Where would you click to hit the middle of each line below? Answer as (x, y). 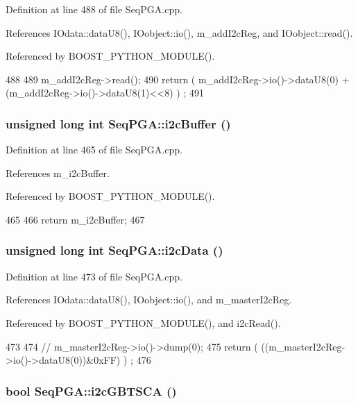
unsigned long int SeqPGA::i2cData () (114, 250)
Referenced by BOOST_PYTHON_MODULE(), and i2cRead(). (143, 322)
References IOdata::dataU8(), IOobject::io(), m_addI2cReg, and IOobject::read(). (179, 32)
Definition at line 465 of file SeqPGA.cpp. (94, 150)
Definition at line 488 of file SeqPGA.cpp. (94, 9)
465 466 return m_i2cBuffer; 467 (75, 219)
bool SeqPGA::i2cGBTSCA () (91, 390)
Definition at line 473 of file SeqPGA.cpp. (94, 276)
